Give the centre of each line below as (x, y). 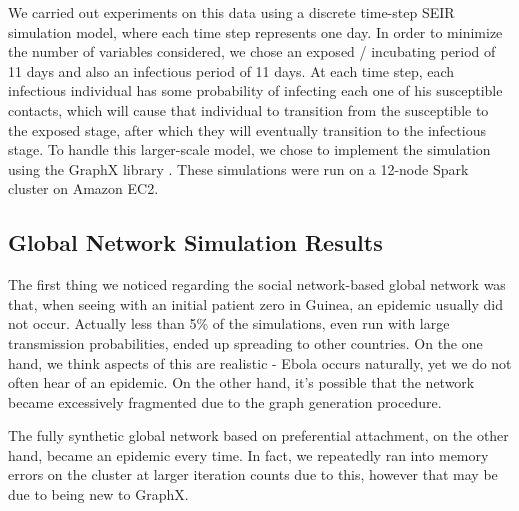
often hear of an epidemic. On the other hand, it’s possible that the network (241, 382)
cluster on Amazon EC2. (83, 188)
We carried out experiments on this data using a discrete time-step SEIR (231, 12)
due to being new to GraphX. (98, 494)
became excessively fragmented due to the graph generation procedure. (225, 401)
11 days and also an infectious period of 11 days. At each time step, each (231, 70)
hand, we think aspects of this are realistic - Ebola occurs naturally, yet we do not (260, 362)
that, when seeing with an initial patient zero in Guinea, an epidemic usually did (255, 303)
